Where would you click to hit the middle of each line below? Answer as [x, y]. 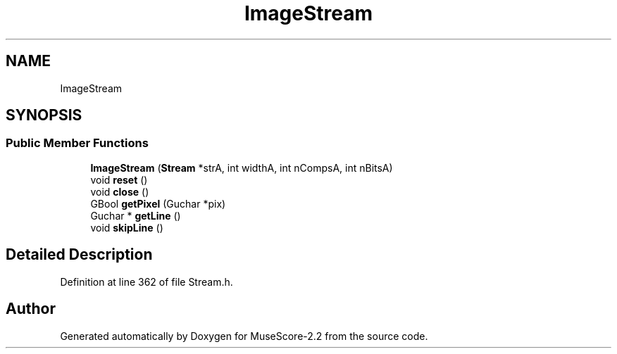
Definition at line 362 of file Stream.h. [147, 282]
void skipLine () [127, 227]
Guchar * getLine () [136, 215]
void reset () [119, 179]
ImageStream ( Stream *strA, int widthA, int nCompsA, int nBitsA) [242, 167]
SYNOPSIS [44, 115]
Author [31, 309]
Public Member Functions [77, 143]
